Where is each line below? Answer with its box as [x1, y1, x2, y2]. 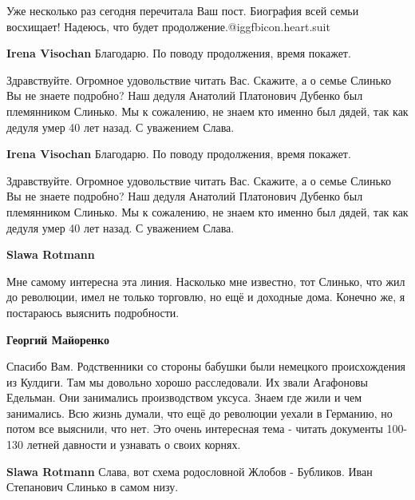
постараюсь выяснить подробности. [6, 304, 180, 320]
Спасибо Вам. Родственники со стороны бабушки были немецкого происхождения [6, 358, 406, 375]
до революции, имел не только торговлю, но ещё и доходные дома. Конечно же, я [6, 288, 405, 305]
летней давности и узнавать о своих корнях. [26, 436, 241, 453]
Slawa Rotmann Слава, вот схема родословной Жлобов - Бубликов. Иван [6, 462, 373, 479]
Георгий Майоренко [6, 331, 109, 347]
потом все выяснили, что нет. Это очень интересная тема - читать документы [6, 420, 383, 437]
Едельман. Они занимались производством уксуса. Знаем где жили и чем [6, 389, 362, 406]
